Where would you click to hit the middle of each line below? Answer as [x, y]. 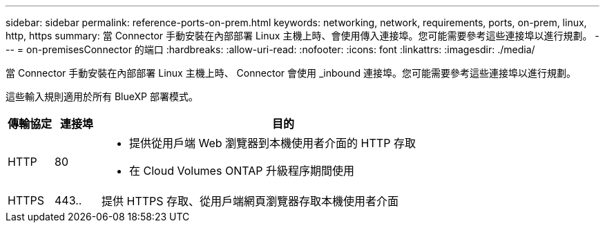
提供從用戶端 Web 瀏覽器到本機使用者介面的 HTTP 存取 [272, 143]
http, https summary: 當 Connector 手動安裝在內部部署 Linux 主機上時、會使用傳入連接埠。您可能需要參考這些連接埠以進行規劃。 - [302, 36]
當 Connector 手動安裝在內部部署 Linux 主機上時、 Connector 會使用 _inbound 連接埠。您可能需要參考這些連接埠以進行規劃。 [291, 73]
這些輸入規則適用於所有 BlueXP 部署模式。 [102, 96]
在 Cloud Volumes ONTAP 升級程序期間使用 [242, 171]
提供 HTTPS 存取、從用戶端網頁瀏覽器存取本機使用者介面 [250, 201]
